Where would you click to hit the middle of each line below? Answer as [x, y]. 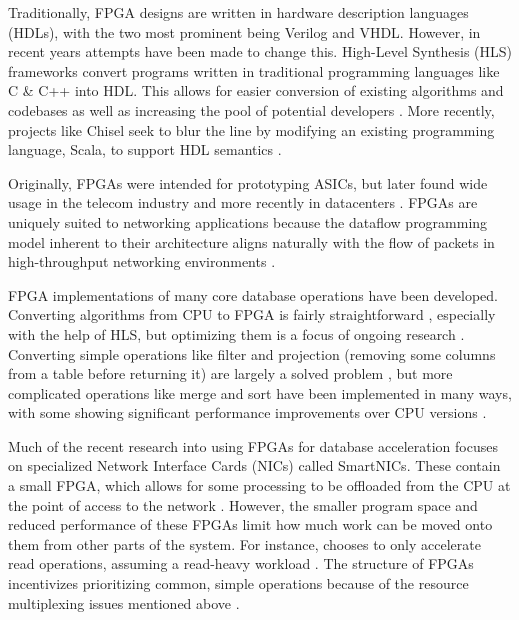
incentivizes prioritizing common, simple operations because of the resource [238, 583]
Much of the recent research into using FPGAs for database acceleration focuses [253, 445]
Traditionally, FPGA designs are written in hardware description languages [238, 12]
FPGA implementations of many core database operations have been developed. [253, 294]
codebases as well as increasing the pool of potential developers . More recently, [251, 109]
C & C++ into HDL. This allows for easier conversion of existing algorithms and [256, 90]
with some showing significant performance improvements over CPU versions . [247, 412]
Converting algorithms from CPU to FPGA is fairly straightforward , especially [252, 314]
